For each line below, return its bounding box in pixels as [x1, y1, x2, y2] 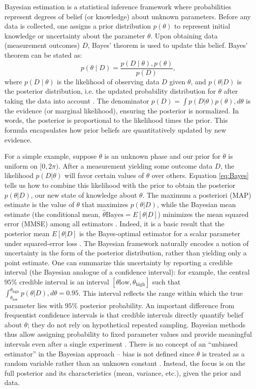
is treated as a [202, 348, 245, 358]
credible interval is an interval [19, 276, 109, 286]
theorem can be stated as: [4, 49, 82, 60]
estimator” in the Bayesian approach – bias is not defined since [4, 348, 194, 358]
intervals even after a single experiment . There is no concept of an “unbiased [4, 338, 238, 349]
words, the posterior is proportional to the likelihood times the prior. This [4, 115, 228, 125]
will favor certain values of [64, 170, 144, 180]
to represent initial [174, 21, 230, 31]
